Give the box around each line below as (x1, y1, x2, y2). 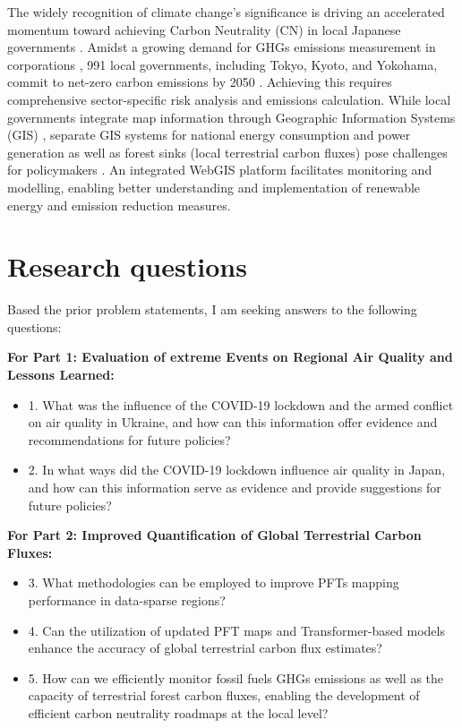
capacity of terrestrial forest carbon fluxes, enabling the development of (28, 686, 420, 705)
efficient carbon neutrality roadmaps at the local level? (28, 703, 329, 722)
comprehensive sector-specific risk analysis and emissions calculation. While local (7, 90, 451, 108)
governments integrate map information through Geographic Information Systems (7, 107, 456, 126)
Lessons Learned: (7, 365, 115, 384)
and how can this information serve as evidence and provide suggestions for (28, 478, 441, 496)
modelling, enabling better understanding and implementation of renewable (7, 177, 421, 196)
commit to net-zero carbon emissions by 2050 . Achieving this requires (7, 73, 392, 91)
